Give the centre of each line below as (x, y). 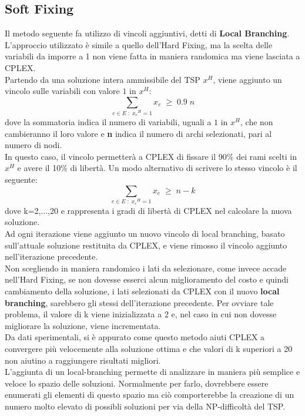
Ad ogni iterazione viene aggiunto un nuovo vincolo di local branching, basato (145, 234)
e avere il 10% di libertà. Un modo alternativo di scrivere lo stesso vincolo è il (157, 168)
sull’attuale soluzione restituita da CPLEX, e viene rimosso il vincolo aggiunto (146, 245)
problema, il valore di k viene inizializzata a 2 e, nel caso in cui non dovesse (141, 314)
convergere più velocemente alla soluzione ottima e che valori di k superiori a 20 (149, 349)
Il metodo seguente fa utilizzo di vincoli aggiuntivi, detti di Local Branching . (147, 33)
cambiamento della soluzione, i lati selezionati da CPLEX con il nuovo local (142, 291)
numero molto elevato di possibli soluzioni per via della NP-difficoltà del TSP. (145, 406)
